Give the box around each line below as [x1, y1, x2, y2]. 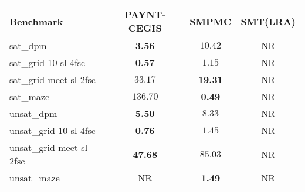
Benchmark [9, 14, 63, 28]
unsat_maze [9, 171, 60, 184]
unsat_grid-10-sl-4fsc [9, 124, 96, 137]
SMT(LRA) [240, 14, 296, 28]
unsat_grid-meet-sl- [9, 140, 91, 154]
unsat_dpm [9, 107, 57, 120]
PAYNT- [124, 8, 166, 21]
